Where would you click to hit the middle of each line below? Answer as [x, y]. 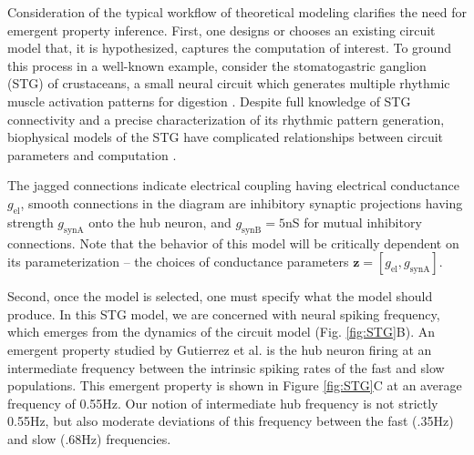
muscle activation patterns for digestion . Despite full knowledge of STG [209, 101]
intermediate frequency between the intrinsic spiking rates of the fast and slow [226, 367]
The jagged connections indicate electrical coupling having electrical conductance [233, 185]
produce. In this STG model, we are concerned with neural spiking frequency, [224, 313]
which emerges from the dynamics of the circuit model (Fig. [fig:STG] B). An [221, 332]
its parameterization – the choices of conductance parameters [178, 262]
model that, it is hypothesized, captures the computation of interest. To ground [229, 48]
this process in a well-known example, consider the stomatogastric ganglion [217, 65]
